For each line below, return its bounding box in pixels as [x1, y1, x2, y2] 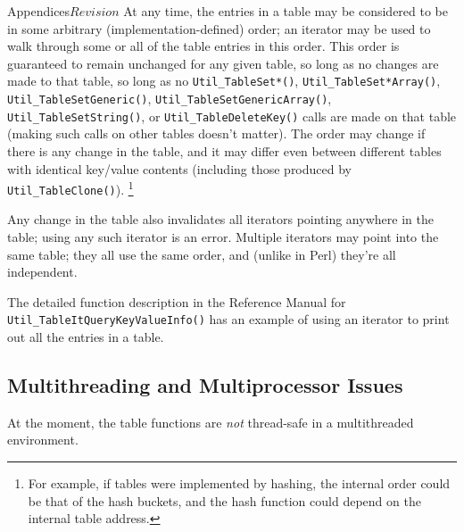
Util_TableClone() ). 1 [7, 178, 134, 198]
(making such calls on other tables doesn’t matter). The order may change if [7, 124, 426, 143]
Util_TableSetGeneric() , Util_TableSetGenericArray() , [7, 89, 332, 108]
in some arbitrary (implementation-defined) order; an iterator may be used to [7, 19, 431, 37]
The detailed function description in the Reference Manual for [7, 292, 346, 311]
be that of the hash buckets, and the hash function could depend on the [28, 491, 421, 510]
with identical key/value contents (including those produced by [7, 159, 352, 178]
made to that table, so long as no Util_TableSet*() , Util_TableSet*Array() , [7, 71, 441, 90]
